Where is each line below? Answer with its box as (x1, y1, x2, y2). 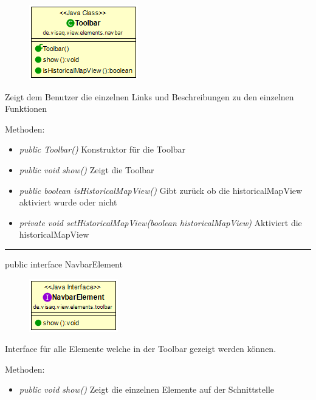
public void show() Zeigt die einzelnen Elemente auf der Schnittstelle (19, 383, 274, 396)
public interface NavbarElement (5, 257, 123, 270)
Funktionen (5, 102, 47, 115)
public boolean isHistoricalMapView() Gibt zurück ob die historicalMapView (19, 184, 303, 196)
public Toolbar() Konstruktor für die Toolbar (19, 143, 186, 156)
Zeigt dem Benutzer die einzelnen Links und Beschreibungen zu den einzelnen (5, 90, 294, 103)
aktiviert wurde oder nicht (19, 196, 117, 209)
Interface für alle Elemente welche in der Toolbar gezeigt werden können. (5, 342, 276, 355)
